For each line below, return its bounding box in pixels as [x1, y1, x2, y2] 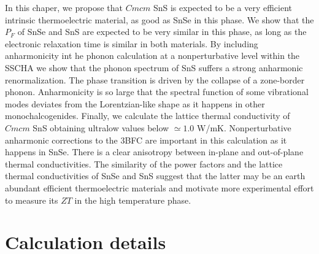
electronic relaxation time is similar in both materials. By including [5, 37, 258, 50]
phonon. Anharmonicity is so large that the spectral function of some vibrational [5, 85, 309, 98]
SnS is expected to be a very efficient [153, 1, 292, 13]
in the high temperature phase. [74, 193, 191, 206]
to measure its [5, 193, 58, 206]
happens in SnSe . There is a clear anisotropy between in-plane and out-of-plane [5, 145, 304, 158]
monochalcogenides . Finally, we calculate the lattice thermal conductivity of [5, 109, 290, 122]
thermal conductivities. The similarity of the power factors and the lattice [5, 157, 283, 170]
